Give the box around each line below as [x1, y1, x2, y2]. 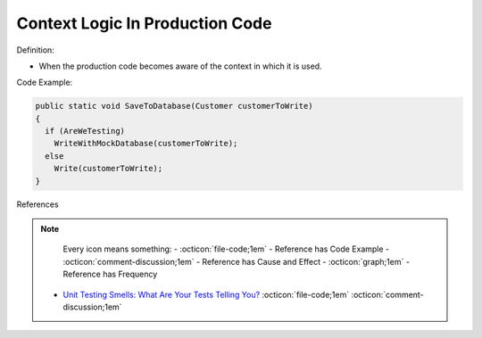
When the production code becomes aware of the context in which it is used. [38, 61, 322, 71]
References [16, 199, 59, 210]
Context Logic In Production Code [16, 13, 272, 33]
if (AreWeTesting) [45, 126, 125, 136]
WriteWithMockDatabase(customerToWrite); [54, 138, 238, 149]
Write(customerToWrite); [54, 163, 163, 174]
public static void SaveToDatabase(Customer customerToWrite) [35, 101, 313, 111]
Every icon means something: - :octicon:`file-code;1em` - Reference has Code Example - [62, 243, 390, 254]
